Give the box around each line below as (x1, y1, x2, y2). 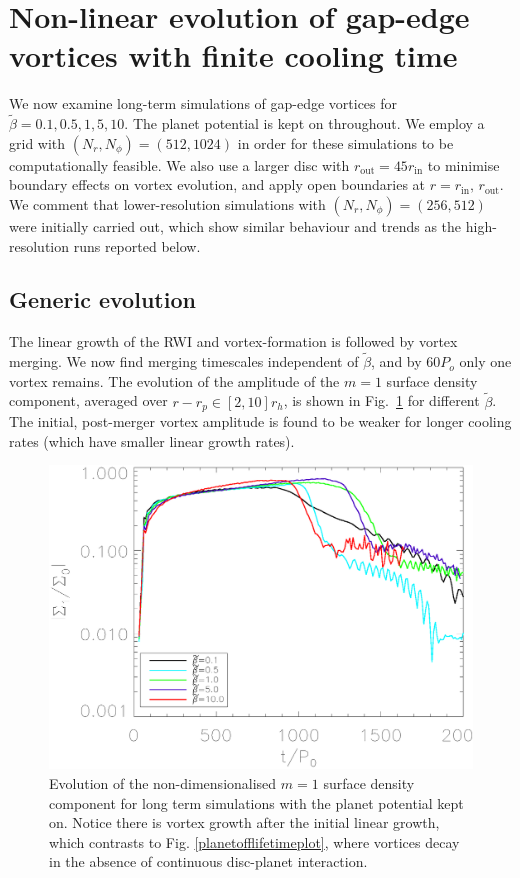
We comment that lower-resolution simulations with (9, 193, 326, 214)
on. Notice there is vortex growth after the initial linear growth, (49, 812, 440, 833)
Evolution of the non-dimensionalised (49, 773, 277, 794)
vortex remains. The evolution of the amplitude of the (9, 370, 340, 391)
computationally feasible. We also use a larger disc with (9, 154, 350, 175)
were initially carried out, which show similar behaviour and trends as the (9, 215, 462, 236)
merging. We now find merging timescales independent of (9, 351, 359, 372)
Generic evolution (9, 284, 196, 315)
